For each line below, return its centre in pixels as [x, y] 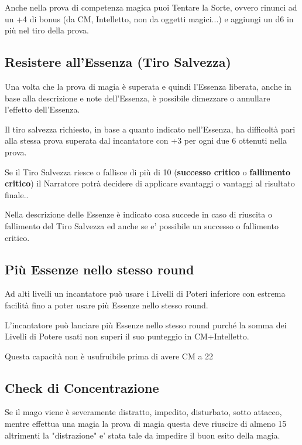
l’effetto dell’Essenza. [42, 109]
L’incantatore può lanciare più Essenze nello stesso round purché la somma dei [146, 325]
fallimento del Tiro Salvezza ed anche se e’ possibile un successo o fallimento [142, 225]
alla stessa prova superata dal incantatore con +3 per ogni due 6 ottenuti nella [146, 140]
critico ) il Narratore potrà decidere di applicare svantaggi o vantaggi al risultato [150, 183]
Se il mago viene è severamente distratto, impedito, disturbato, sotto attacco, [143, 412]
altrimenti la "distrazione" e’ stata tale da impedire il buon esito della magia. [143, 435]
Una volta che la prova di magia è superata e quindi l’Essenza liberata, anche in [148, 86]
